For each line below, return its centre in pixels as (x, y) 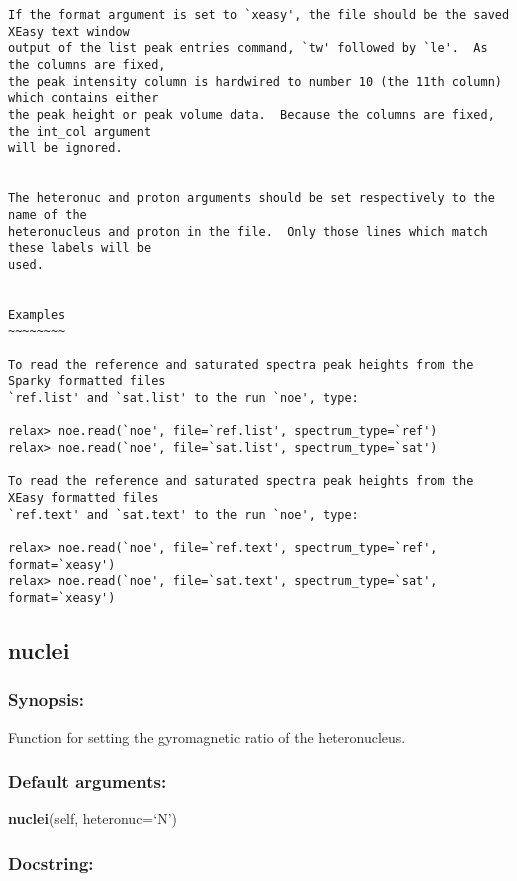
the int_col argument (80, 131)
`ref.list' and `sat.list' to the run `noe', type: (183, 398)
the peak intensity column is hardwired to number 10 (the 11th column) (255, 81)
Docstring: (51, 862)
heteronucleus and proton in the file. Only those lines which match (248, 231)
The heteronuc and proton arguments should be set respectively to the (251, 198)
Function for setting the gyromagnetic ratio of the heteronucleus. (207, 736)
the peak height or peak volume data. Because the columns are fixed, (251, 114)
